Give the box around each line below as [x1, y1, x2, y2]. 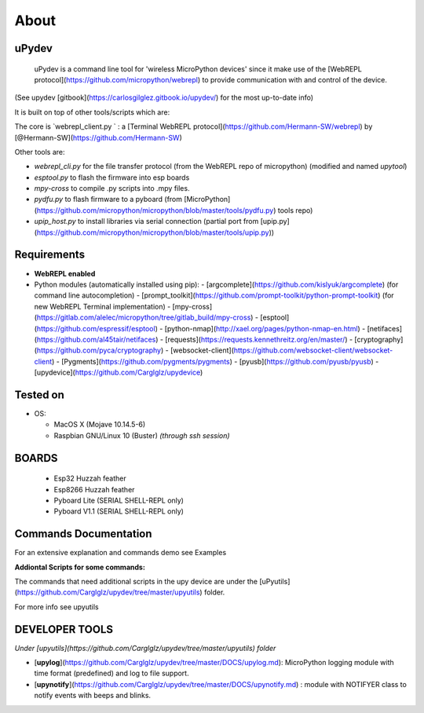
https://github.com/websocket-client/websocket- [233, 346, 393, 355]
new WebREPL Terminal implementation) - [34, 302, 171, 311]
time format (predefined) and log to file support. [34, 668, 189, 678]
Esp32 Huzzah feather [53, 474, 126, 483]
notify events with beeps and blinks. [34, 691, 152, 700]
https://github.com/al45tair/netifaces [36, 335, 156, 344]
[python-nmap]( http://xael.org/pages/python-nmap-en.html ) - [164, 324, 366, 333]
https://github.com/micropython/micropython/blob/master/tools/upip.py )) [36, 228, 275, 237]
